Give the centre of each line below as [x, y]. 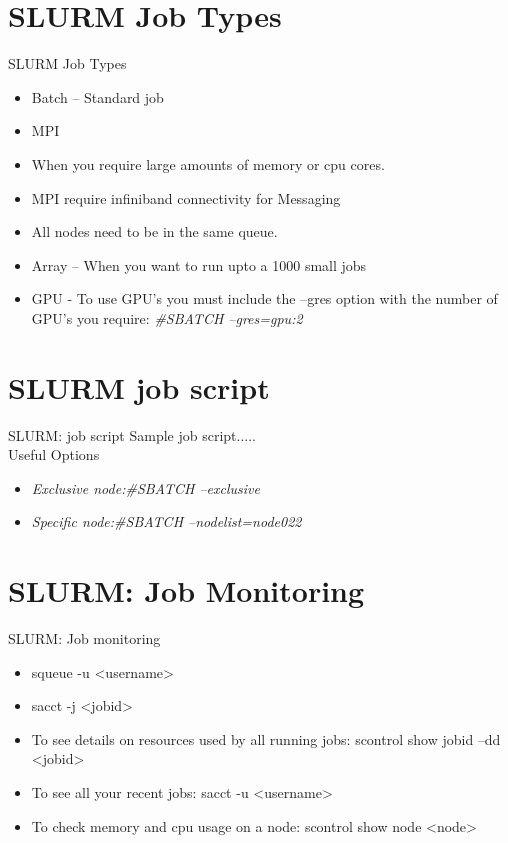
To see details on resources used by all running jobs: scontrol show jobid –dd [266, 738]
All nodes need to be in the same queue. [154, 231]
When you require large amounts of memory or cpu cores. [208, 163]
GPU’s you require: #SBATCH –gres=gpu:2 [167, 317]
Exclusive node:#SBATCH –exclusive [145, 487]
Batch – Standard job [97, 96]
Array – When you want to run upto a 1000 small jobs [199, 264]
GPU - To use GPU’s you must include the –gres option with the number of [264, 298]
